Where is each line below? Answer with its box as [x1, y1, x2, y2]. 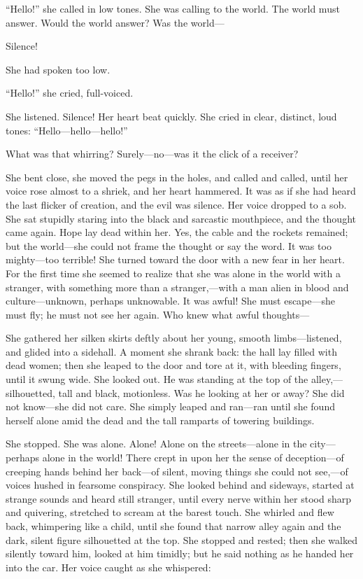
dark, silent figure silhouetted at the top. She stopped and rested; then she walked [6, 532, 357, 547]
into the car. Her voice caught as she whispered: [6, 559, 211, 574]
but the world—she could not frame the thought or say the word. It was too [6, 238, 332, 253]
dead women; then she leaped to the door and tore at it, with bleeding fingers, [6, 358, 341, 372]
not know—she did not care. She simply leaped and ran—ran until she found [6, 399, 335, 414]
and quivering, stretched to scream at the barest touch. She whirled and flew [6, 505, 334, 519]
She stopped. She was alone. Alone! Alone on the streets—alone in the [6, 436, 307, 451]
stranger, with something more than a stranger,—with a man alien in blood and [6, 279, 349, 294]
